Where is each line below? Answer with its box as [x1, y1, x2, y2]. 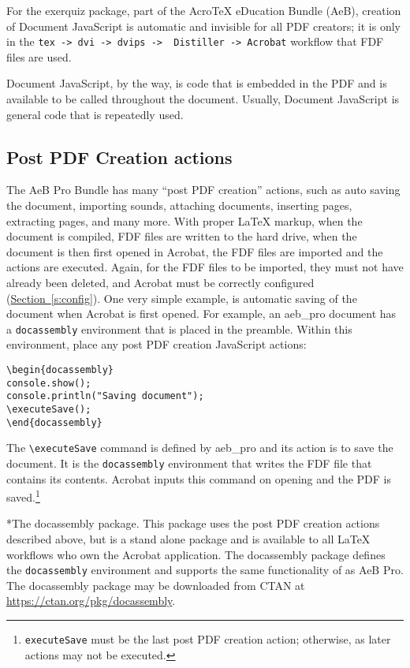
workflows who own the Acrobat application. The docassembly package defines [6, 546, 386, 562]
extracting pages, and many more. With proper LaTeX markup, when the [6, 212, 363, 229]
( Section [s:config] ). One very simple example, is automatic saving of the [6, 289, 357, 306]
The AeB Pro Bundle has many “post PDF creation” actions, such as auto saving [6, 181, 401, 198]
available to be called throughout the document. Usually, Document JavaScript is [6, 91, 400, 107]
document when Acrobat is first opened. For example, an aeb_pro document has [6, 305, 397, 322]
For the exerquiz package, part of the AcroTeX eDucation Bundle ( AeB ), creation [6, 2, 401, 18]
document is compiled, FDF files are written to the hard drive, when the [6, 228, 357, 244]
